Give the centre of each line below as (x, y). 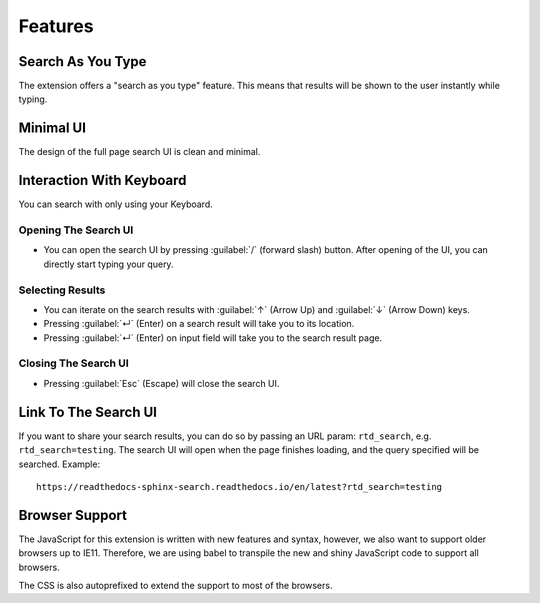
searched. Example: (59, 464)
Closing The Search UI (73, 363)
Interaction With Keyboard (102, 180)
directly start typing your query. (108, 264)
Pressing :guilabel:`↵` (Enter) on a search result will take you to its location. (199, 324)
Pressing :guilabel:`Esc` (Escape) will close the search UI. (161, 383)
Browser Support (73, 515)
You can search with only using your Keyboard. (116, 204)
